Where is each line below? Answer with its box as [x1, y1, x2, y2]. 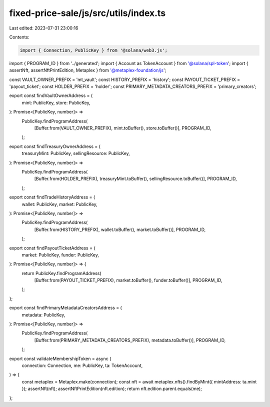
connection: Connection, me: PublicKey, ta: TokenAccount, [21, 362, 143, 368]
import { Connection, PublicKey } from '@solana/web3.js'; [19, 47, 167, 53]
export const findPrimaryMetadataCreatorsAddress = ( [9, 305, 122, 311]
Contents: [9, 34, 29, 40]
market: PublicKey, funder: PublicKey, [21, 251, 99, 257]
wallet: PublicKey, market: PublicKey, [21, 201, 97, 207]
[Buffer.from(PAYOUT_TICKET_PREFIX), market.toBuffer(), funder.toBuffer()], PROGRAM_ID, [34, 277, 222, 283]
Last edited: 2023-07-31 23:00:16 [9, 25, 78, 31]
